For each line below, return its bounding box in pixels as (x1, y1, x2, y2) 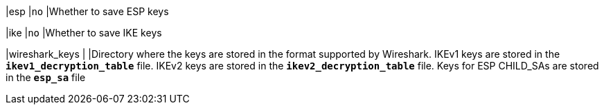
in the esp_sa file (6, 71, 86, 83)
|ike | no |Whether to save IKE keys (6, 27, 162, 38)
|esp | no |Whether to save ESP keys (6, 5, 169, 17)
